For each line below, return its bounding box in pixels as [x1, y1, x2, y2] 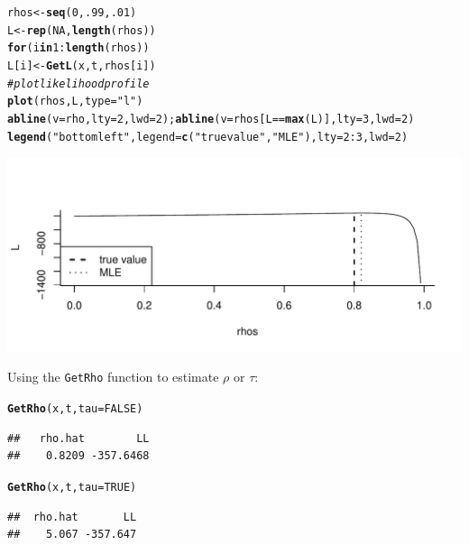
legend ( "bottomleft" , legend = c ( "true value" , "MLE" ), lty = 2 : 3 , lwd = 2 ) [7, 130, 409, 143]
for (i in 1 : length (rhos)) [7, 42, 150, 55]
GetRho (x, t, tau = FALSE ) [7, 402, 143, 416]
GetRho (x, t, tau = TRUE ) [7, 480, 137, 494]
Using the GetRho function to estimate [7, 367, 219, 386]
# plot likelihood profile [7, 77, 150, 90]
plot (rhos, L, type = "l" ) [7, 95, 143, 108]
